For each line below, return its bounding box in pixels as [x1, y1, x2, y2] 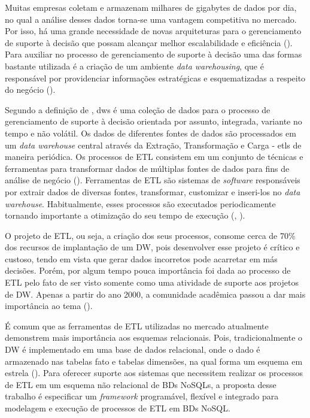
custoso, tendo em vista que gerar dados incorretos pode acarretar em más [5, 252, 278, 265]
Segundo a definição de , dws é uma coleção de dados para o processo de [5, 103, 271, 116]
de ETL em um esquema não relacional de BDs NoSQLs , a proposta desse [5, 378, 276, 390]
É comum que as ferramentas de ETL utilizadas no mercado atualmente [5, 319, 269, 332]
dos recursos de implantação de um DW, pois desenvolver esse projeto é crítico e [5, 241, 300, 253]
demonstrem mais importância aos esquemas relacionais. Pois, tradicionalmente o [5, 331, 303, 344]
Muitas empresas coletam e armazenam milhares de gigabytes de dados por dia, [5, 1, 297, 13]
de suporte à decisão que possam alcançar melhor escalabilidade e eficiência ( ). [5, 36, 293, 49]
